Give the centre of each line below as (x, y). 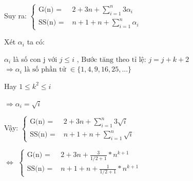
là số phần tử (45, 70)
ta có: (36, 42)
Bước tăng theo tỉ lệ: (114, 60)
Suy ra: (16, 16)
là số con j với (35, 59)
